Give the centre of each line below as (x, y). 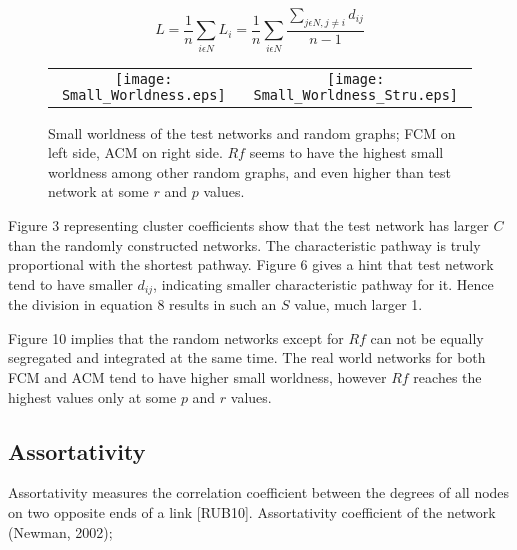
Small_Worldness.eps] (143, 94)
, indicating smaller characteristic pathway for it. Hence (323, 283)
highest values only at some (92, 396)
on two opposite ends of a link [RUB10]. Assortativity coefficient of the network (252, 511)
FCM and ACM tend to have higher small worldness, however (197, 376)
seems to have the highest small (346, 152)
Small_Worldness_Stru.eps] (356, 94)
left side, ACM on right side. (135, 152)
